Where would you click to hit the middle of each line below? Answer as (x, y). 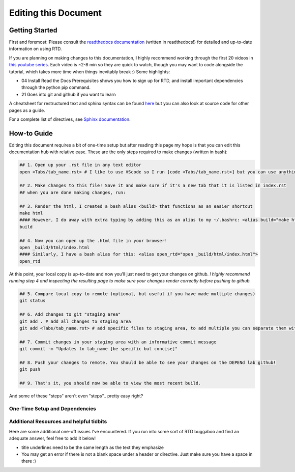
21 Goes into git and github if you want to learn (69, 94)
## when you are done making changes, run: (73, 192)
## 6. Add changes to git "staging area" (70, 315)
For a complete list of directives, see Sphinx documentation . (70, 119)
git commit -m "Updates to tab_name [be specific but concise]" (99, 349)
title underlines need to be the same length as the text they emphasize (93, 447)
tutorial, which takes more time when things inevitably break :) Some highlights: (89, 72)
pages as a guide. (27, 110)
